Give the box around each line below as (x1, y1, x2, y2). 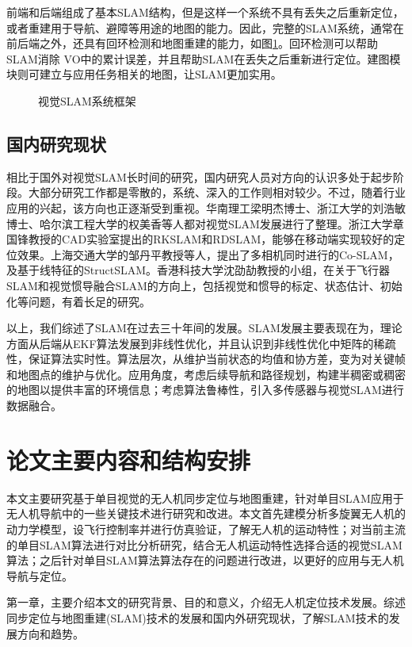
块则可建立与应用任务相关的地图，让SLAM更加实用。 (6, 66, 282, 82)
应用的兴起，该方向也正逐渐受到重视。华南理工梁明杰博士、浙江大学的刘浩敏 (6, 199, 406, 216)
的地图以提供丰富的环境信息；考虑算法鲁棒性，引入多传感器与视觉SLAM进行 (6, 381, 404, 398)
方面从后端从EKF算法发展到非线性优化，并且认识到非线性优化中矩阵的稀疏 (6, 335, 396, 351)
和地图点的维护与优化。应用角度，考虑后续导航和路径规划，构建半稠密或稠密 (6, 366, 406, 382)
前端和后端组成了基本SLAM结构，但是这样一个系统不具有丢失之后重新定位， (6, 4, 404, 20)
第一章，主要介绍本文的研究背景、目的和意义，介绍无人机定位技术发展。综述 (6, 594, 406, 611)
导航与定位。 (6, 567, 73, 584)
